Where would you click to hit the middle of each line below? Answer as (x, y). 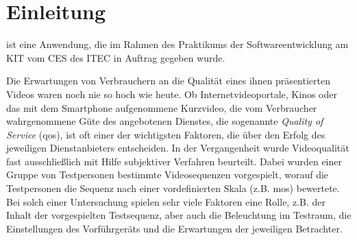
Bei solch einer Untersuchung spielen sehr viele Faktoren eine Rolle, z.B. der (166, 201)
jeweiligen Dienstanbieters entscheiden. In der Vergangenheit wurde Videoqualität (178, 148)
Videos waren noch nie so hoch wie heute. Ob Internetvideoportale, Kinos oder (172, 94)
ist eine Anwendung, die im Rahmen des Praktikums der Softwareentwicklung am (177, 44)
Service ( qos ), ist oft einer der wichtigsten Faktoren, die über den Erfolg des (166, 134)
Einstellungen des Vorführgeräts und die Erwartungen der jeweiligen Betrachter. (174, 228)
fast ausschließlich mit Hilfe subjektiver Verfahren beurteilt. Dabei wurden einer (174, 161)
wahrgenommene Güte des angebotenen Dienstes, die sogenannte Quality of (165, 121)
